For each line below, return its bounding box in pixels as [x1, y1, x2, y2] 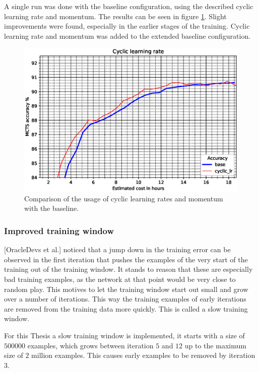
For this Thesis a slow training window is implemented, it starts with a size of [4, 330, 245, 340]
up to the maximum [184, 340, 246, 350]
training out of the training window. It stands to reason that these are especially [4, 264, 253, 274]
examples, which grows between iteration [27, 340, 154, 350]
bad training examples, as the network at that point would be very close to [4, 274, 236, 284]
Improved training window [4, 224, 114, 237]
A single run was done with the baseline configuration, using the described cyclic [4, 1, 253, 11]
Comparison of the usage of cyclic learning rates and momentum [24, 193, 223, 203]
